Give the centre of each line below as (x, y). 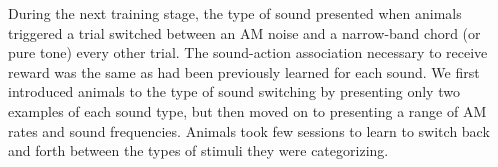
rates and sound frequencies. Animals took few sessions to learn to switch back (249, 130)
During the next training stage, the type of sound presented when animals (235, 13)
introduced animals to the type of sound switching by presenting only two (234, 91)
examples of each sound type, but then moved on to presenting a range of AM (247, 110)
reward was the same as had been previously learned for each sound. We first (244, 71)
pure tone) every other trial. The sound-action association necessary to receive (248, 52)
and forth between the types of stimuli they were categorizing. (198, 150)
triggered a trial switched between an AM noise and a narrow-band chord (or (244, 32)
